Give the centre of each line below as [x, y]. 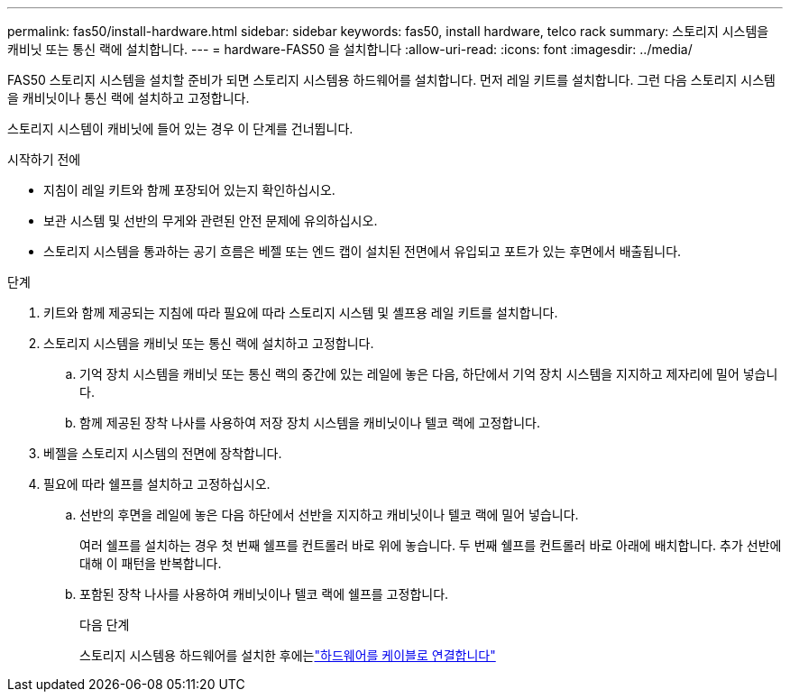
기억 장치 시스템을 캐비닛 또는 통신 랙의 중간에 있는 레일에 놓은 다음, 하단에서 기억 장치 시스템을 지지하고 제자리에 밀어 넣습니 [429, 374]
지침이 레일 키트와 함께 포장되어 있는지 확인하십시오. [189, 190]
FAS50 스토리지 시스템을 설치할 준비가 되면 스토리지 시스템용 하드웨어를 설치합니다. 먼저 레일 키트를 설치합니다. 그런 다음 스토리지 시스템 [391, 80]
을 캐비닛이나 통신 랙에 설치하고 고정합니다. [129, 98]
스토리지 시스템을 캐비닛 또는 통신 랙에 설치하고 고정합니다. [209, 343]
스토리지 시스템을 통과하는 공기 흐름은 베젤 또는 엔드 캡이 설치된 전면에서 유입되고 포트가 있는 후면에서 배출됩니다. [363, 251]
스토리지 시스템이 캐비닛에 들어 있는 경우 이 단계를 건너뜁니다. [180, 129]
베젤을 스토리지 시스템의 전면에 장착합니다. [163, 453]
